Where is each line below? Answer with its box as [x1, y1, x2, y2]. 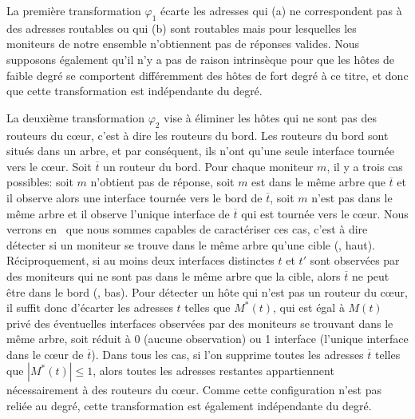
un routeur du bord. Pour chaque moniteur [103, 158, 314, 174]
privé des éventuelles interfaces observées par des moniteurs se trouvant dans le [6, 314, 393, 331]
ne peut [352, 267, 389, 284]
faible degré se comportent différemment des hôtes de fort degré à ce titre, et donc [6, 66, 409, 83]
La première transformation [6, 2, 141, 18]
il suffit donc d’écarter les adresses [6, 299, 173, 316]
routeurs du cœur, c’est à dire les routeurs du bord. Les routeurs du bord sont [6, 126, 389, 143]
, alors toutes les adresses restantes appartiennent [93, 362, 334, 379]
